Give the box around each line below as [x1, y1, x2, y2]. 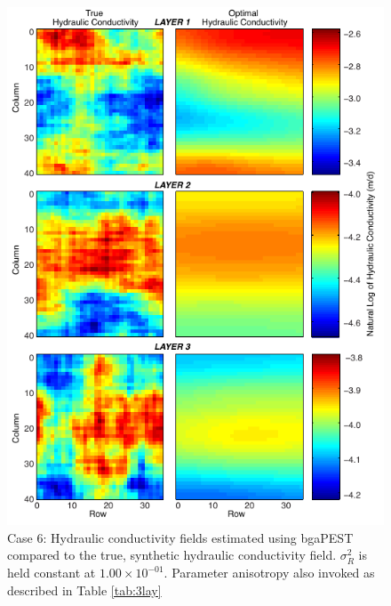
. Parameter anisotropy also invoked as [164, 563, 375, 581]
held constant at [7, 563, 96, 581]
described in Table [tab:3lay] [7, 580, 162, 599]
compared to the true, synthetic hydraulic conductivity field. [7, 545, 337, 564]
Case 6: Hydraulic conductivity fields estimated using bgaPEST [7, 528, 354, 546]
